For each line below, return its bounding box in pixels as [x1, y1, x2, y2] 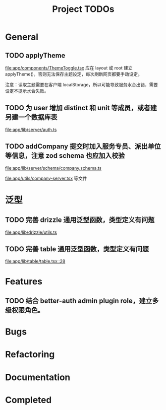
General [5, 31, 39, 43]
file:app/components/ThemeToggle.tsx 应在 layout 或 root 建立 [5, 65, 133, 70]
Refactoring [5, 349, 55, 360]
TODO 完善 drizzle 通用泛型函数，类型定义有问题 [5, 216, 155, 224]
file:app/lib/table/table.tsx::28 [5, 258, 65, 264]
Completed [5, 394, 52, 406]
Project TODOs [52, 3, 115, 15]
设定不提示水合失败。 [5, 88, 49, 94]
